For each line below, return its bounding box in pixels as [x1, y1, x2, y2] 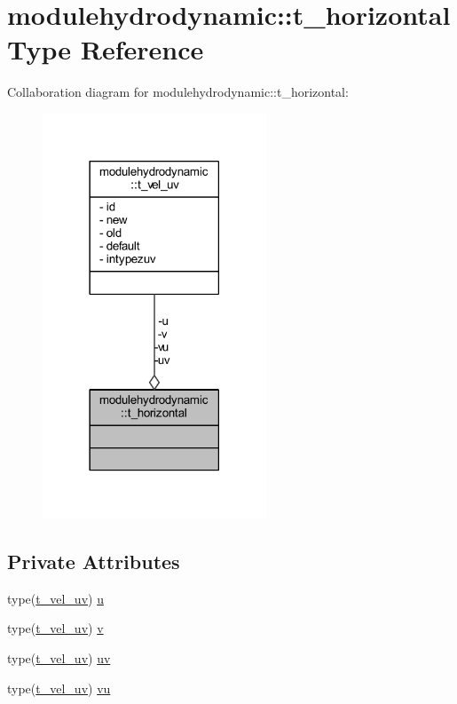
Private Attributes [7, 547, 180, 574]
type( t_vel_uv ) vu [7, 678, 111, 697]
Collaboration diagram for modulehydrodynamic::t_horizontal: [7, 83, 349, 101]
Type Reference [7, 31, 204, 67]
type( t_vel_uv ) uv [7, 648, 111, 667]
